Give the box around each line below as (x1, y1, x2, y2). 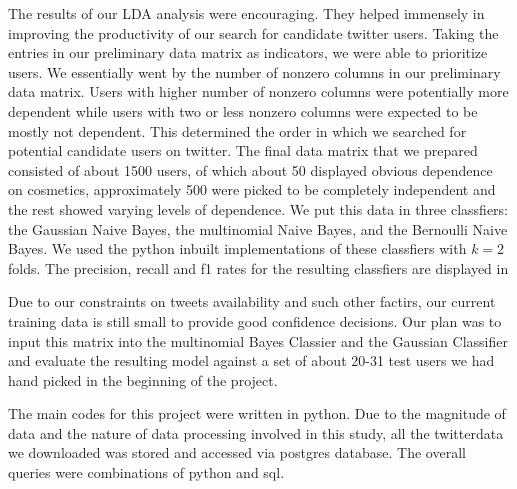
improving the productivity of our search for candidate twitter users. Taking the (8, 22, 499, 43)
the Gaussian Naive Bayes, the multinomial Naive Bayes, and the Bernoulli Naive (8, 218, 508, 239)
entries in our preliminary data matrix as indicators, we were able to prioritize (8, 42, 488, 63)
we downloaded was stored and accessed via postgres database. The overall (8, 442, 466, 463)
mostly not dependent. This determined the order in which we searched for (8, 120, 467, 141)
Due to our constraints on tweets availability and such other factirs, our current (8, 291, 496, 312)
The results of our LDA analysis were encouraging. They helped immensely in (8, 3, 485, 23)
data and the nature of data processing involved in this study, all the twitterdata (8, 422, 504, 443)
